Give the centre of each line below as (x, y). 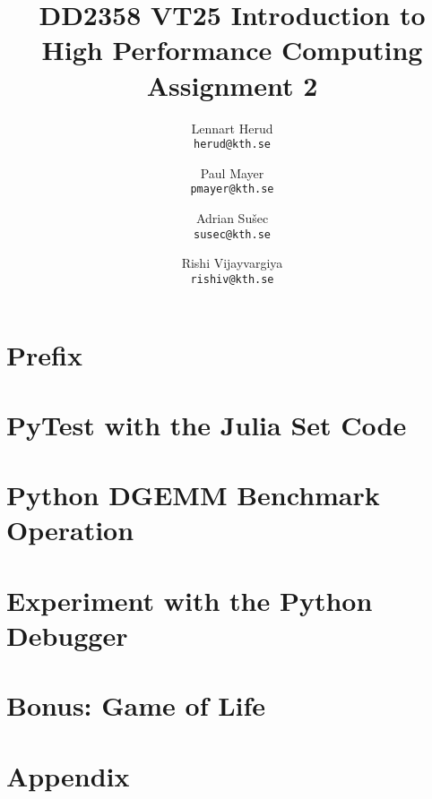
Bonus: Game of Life (136, 705)
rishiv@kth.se (232, 279)
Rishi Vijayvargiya (232, 263)
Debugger (67, 635)
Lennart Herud (232, 128)
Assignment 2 (232, 85)
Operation (70, 530)
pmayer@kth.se (232, 189)
